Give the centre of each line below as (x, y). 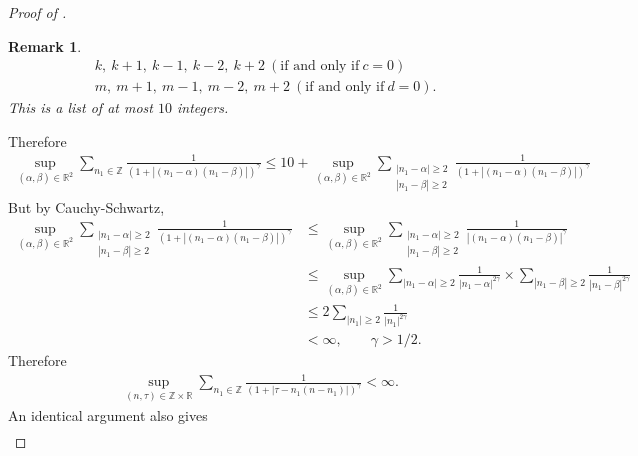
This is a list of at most (80, 107)
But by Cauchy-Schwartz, (86, 206)
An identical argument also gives (108, 414)
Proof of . (37, 12)
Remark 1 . (45, 45)
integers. (202, 107)
